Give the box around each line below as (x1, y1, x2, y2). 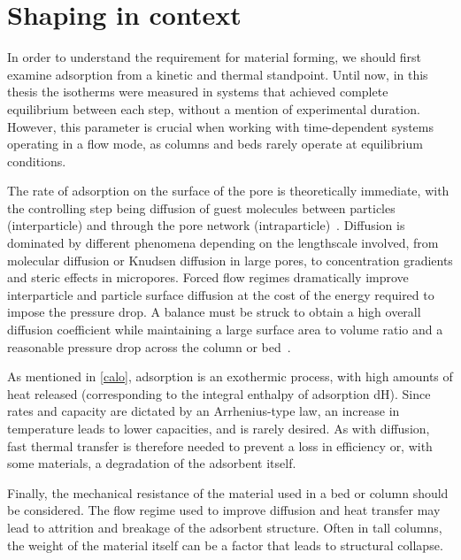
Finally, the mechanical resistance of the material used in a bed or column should (7, 483, 449, 502)
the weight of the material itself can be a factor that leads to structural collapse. (7, 535, 443, 554)
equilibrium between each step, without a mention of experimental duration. (7, 99, 420, 118)
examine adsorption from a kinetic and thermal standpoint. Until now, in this (7, 65, 428, 83)
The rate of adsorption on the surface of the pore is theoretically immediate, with (7, 181, 449, 200)
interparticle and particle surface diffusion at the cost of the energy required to (7, 285, 434, 303)
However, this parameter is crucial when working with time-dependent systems (7, 117, 434, 135)
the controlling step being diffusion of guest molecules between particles (7, 198, 396, 217)
